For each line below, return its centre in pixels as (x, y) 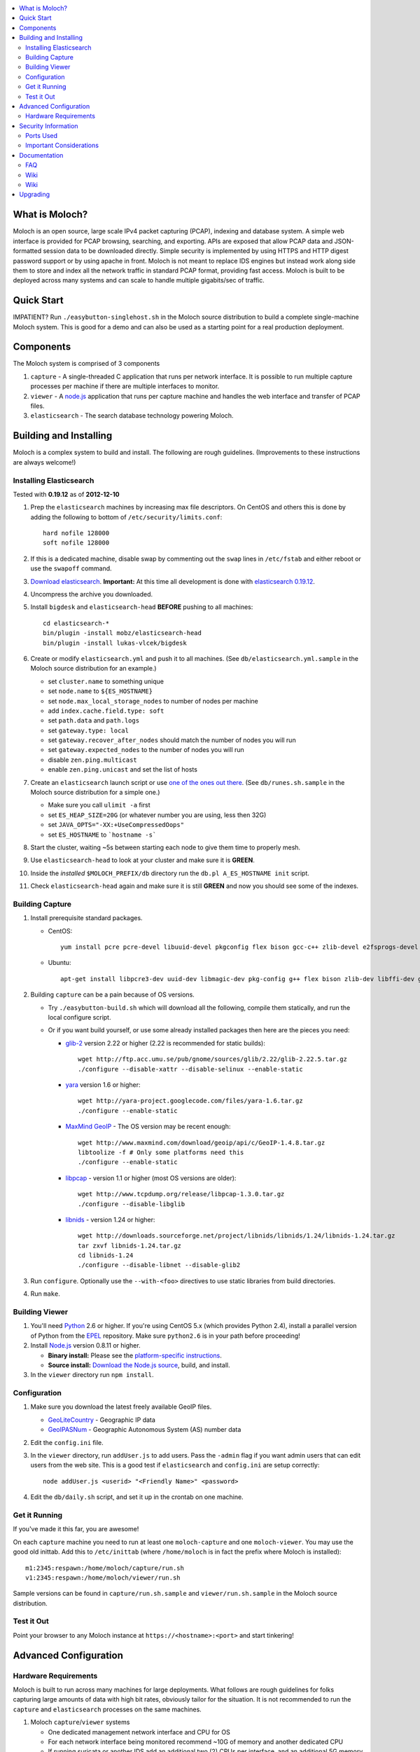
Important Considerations (62, 145)
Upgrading (35, 194)
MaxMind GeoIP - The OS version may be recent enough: (148, 1127)
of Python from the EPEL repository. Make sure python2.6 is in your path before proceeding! (165, 1336)
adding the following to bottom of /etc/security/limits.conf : (126, 517)
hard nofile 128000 (76, 533)
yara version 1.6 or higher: (103, 1084)
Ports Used (42, 136)
